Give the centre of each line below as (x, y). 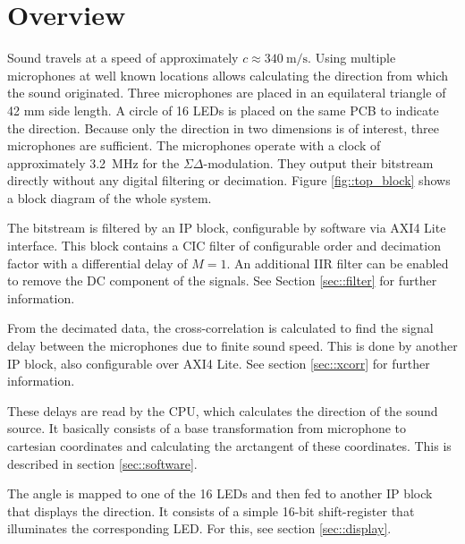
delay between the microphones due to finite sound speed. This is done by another (232, 346)
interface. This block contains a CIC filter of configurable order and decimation (224, 246)
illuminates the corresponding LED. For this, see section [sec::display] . (199, 528)
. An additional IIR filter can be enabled (338, 263)
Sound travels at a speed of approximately (123, 58)
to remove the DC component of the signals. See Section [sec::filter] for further (222, 280)
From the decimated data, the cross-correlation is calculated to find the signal (220, 328)
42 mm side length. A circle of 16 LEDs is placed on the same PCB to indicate (223, 110)
